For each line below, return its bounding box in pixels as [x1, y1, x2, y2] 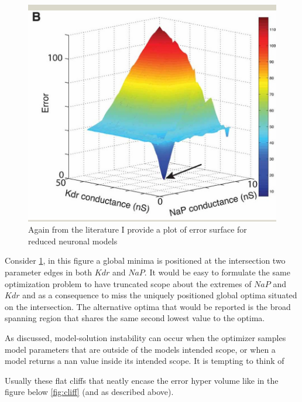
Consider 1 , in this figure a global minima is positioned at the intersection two [5, 254, 286, 267]
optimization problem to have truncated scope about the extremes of [5, 277, 252, 289]
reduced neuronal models [28, 234, 118, 247]
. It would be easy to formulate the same [144, 266, 290, 278]
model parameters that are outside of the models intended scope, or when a [5, 343, 276, 355]
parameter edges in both [5, 266, 92, 278]
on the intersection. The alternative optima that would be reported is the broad [5, 300, 291, 312]
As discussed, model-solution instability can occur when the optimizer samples [5, 332, 286, 343]
